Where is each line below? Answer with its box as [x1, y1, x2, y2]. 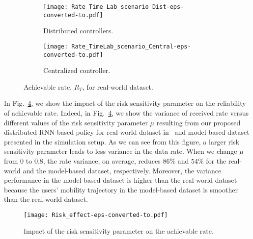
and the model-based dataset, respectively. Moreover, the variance [23, 165, 222, 175]
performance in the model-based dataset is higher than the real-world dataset [4, 175, 237, 185]
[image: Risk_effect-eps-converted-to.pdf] [24, 211, 168, 218]
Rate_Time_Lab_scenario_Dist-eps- [71, 3, 184, 10]
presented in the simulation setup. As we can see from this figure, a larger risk [4, 136, 240, 146]
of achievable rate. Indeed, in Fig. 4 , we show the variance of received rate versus [4, 108, 249, 118]
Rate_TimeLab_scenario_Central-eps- [71, 43, 191, 50]
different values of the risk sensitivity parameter [4, 117, 148, 127]
